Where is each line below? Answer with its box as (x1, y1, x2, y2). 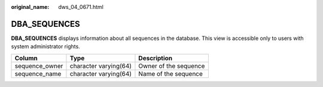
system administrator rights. (11, 43, 80, 50)
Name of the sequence (138, 69, 203, 77)
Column (14, 54, 38, 62)
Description (138, 54, 173, 62)
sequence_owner (14, 61, 63, 70)
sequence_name (14, 69, 62, 77)
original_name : (11, 4, 50, 10)
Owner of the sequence (138, 61, 205, 70)
